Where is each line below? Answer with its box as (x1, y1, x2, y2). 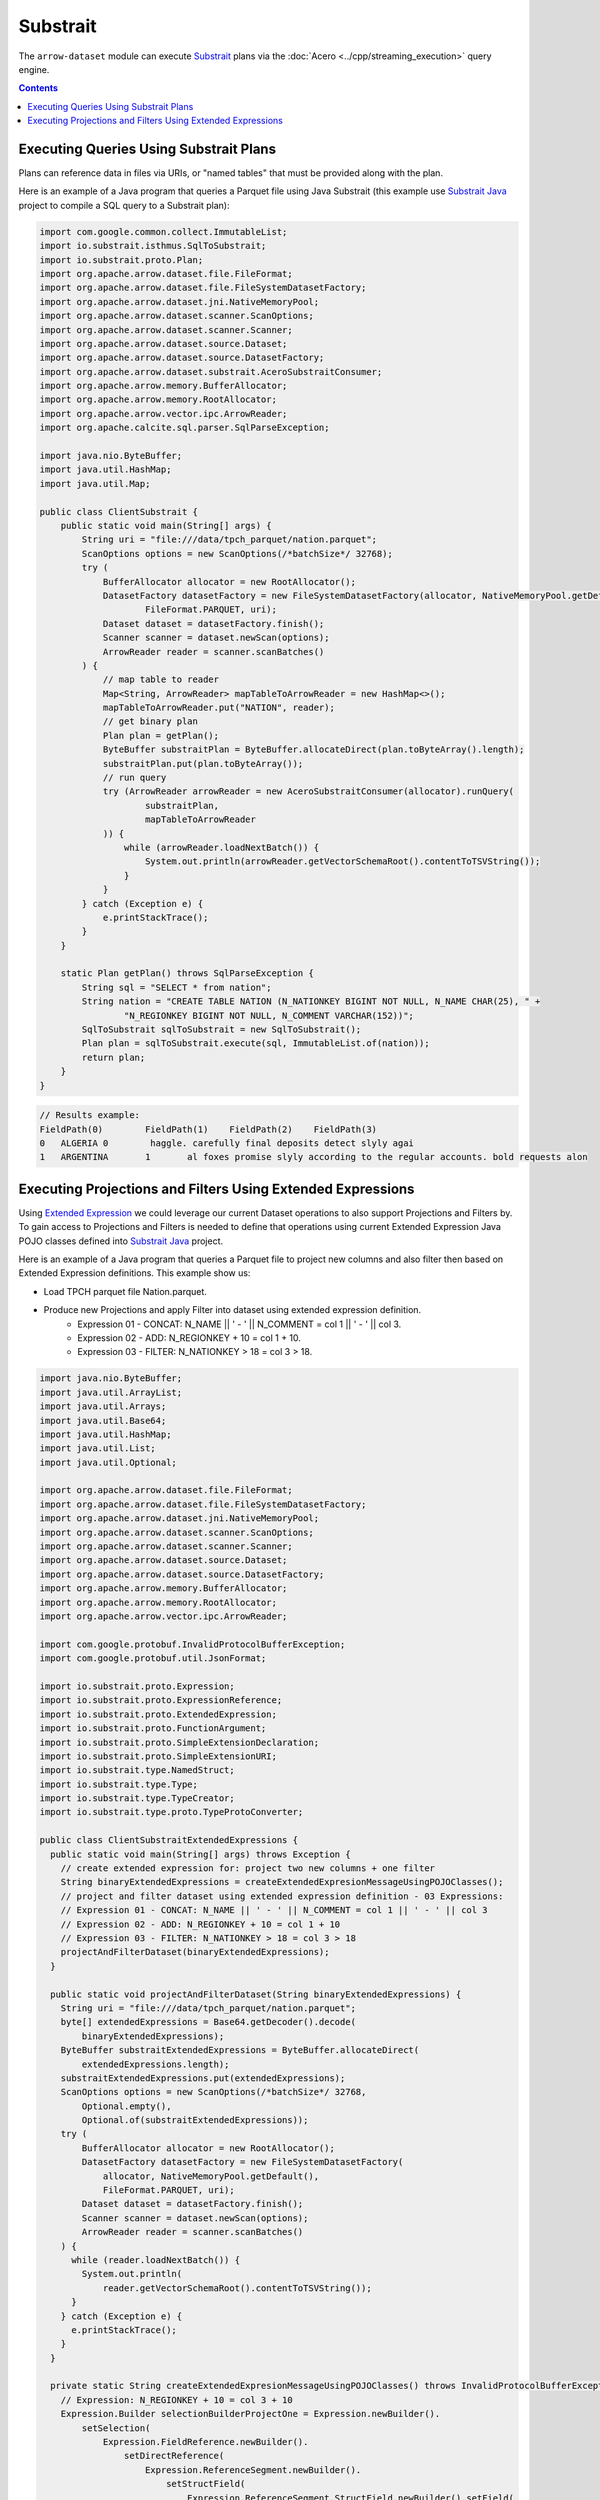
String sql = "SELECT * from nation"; (81, 981, 272, 993)
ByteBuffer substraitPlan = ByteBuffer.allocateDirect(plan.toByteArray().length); (102, 744, 525, 755)
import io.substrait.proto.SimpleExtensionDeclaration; (39, 1736, 320, 1748)
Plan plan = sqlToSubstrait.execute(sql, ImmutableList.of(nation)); (81, 1038, 430, 1049)
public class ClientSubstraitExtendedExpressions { (39, 1835, 299, 1846)
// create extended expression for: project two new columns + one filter (60, 1863, 435, 1874)
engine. (18, 63, 50, 75)
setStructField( (165, 2478, 246, 2490)
